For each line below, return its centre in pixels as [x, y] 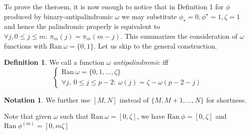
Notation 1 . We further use [47, 99]
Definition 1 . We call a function [54, 62]
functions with [26, 45]
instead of [134, 99]
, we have [151, 116]
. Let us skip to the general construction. [155, 45]
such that [74, 116]
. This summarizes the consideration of [179, 36]
